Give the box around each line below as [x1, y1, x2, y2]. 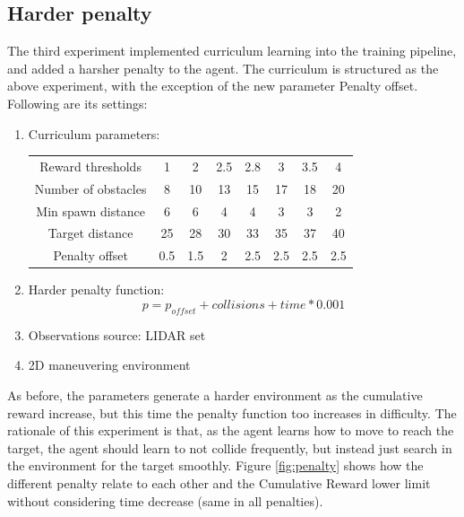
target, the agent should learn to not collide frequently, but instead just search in [7, 438, 452, 457]
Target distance [47, 223, 133, 242]
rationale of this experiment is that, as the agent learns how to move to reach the [7, 421, 454, 440]
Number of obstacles [34, 179, 147, 197]
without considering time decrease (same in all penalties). [7, 491, 323, 510]
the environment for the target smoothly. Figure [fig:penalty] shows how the [7, 456, 424, 475]
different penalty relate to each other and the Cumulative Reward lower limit [7, 473, 431, 492]
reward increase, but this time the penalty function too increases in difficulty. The [7, 403, 457, 422]
